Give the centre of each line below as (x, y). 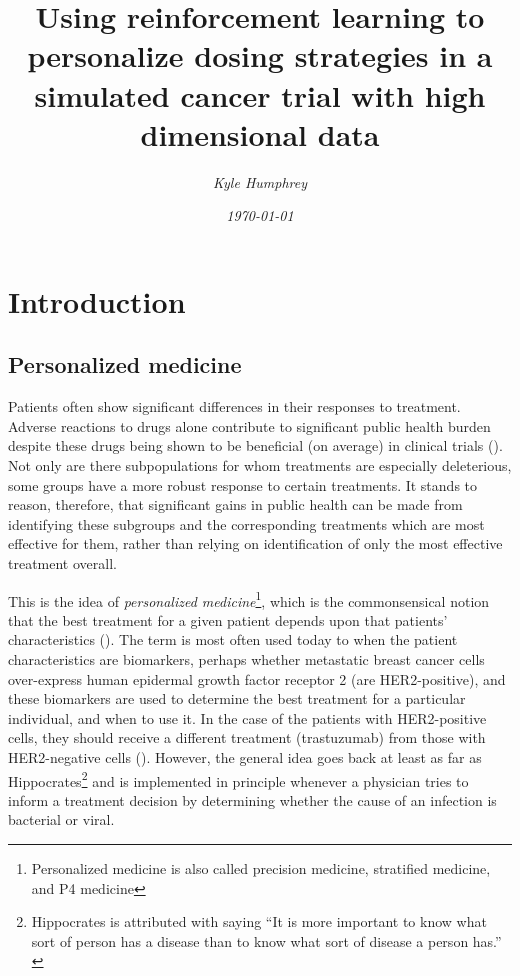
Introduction (97, 300)
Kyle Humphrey (259, 181)
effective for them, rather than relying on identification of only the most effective (255, 543)
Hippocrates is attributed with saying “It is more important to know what (259, 921)
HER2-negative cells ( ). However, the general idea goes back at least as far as (245, 757)
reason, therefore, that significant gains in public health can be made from (235, 504)
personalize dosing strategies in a (260, 55)
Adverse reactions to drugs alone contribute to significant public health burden (249, 425)
